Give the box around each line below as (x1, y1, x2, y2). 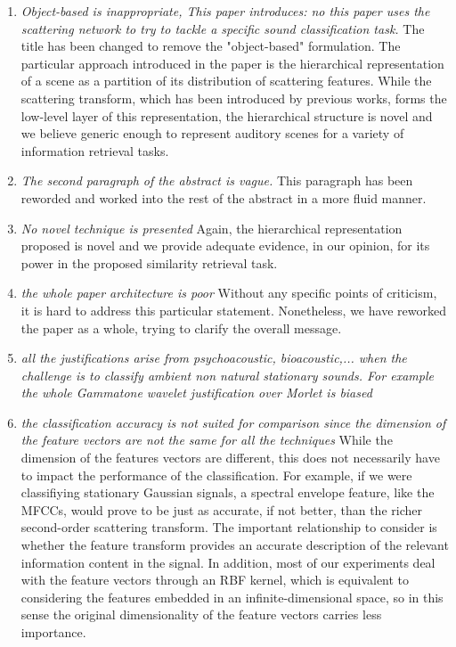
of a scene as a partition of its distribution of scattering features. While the (20, 71, 432, 90)
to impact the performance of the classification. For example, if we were (20, 465, 412, 484)
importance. (20, 623, 86, 641)
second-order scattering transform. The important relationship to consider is (20, 518, 437, 536)
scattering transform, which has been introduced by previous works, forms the (20, 88, 447, 107)
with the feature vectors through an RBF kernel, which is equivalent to (20, 570, 410, 589)
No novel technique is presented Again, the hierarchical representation (20, 218, 403, 237)
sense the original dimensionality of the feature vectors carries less (20, 605, 382, 624)
